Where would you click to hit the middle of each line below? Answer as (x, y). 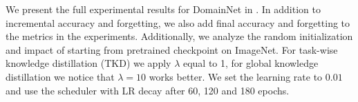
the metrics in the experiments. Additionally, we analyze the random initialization (179, 36)
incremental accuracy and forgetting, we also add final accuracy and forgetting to (178, 22)
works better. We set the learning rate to (236, 76)
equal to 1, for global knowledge (251, 63)
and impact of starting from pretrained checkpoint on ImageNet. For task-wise (172, 49)
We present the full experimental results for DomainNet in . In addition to (163, 9)
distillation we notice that (60, 76)
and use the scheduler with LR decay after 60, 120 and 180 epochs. (148, 90)
